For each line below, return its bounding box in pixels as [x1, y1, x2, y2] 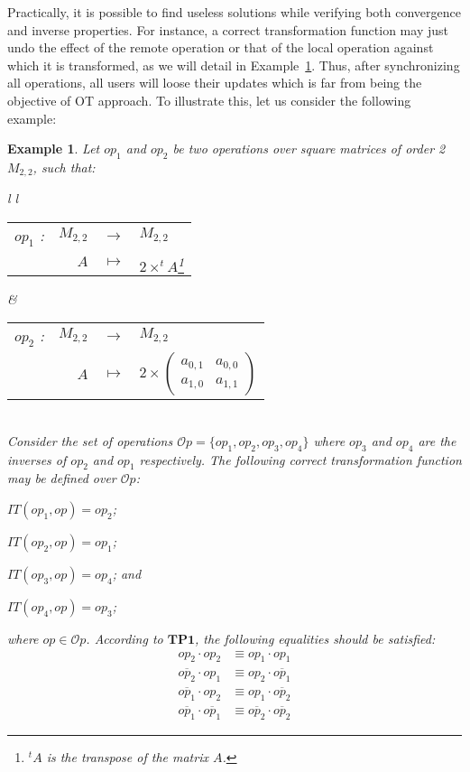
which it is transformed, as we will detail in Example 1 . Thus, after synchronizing [7, 55, 460, 74]
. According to [86, 629, 163, 648]
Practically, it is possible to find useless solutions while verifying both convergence [7, 3, 461, 21]
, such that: [32, 157, 96, 176]
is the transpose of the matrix [46, 747, 208, 766]
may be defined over [7, 469, 116, 488]
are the [418, 431, 456, 450]
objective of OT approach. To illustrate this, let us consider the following [7, 90, 411, 109]
